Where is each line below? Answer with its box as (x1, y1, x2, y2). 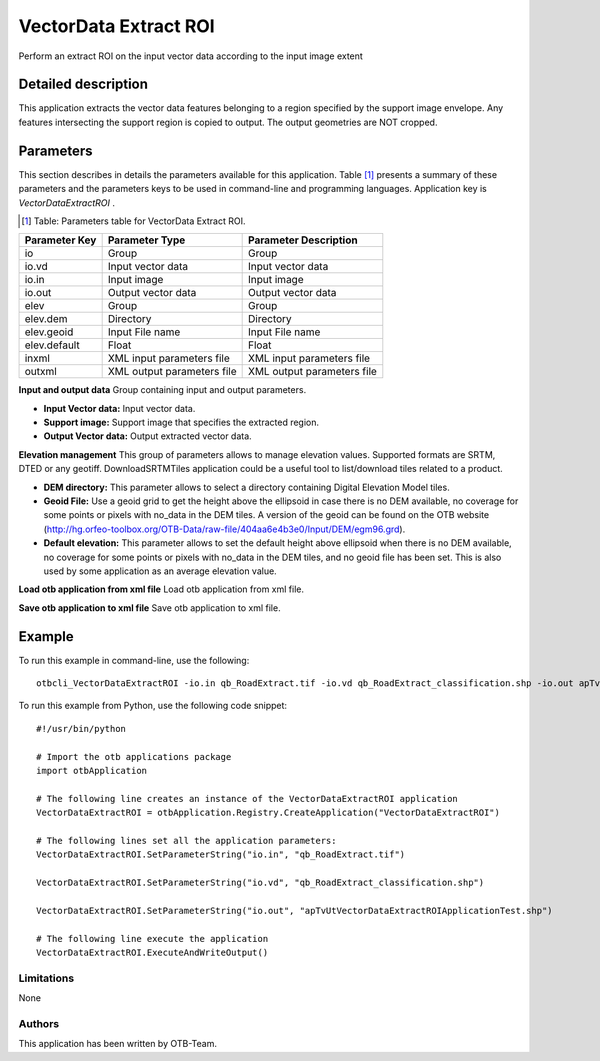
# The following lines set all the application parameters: (36, 835, 337, 846)
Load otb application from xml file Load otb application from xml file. (18, 583, 305, 595)
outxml (24, 365, 57, 379)
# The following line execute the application (36, 933, 269, 944)
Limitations (18, 971, 75, 985)
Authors (18, 1017, 60, 1031)
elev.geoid (24, 325, 74, 339)
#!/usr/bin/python (36, 723, 127, 734)
